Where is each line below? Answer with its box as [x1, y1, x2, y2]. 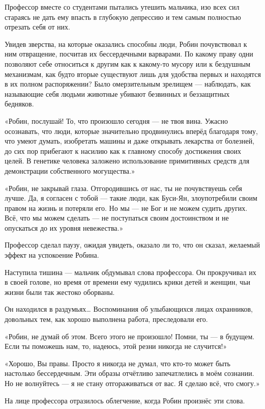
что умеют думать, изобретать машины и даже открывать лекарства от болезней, [5, 135, 255, 146]
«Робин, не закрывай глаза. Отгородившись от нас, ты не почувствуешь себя [5, 182, 242, 193]
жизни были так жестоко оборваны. [5, 286, 115, 297]
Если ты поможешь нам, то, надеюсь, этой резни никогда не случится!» [5, 341, 227, 351]
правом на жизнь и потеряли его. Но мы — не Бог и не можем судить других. [5, 202, 248, 213]
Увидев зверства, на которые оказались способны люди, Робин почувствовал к [5, 38, 247, 49]
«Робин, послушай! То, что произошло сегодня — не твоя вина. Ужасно [5, 115, 228, 126]
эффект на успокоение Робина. [5, 250, 99, 260]
